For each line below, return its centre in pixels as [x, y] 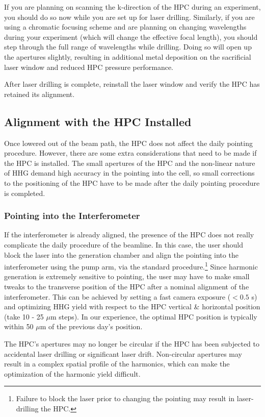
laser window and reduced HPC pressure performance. [89, 67]
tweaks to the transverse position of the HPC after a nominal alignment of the [127, 286]
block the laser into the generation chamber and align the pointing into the [121, 254]
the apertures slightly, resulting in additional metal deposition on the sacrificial [128, 56]
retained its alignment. [39, 94]
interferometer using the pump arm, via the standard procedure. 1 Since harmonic [131, 266]
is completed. [25, 193]
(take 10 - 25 [24, 316]
